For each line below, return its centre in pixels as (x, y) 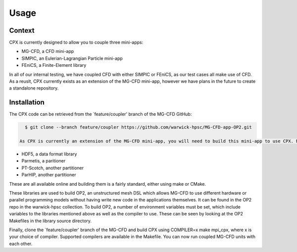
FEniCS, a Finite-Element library (54, 65)
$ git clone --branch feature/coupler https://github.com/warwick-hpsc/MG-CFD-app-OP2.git (138, 127)
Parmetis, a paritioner (44, 161)
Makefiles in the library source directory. (50, 221)
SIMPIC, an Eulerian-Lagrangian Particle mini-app (72, 58)
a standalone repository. (34, 88)
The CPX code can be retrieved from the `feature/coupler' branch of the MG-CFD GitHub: (100, 114)
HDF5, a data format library (49, 154)
